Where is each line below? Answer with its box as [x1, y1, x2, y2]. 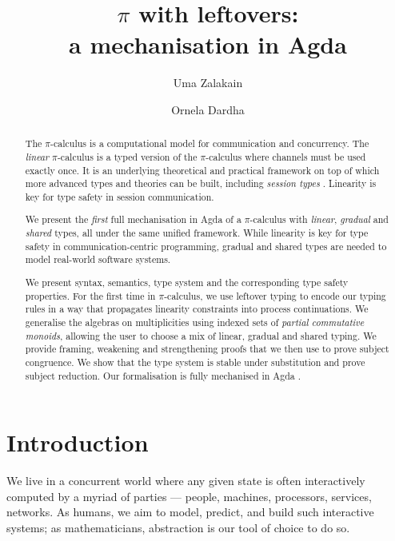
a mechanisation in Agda [69, 28, 347, 61]
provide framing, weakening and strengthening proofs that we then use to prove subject [25, 342, 389, 356]
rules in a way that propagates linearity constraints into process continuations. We [25, 302, 369, 316]
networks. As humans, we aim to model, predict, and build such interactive [6, 503, 374, 520]
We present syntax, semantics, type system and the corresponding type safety [25, 275, 349, 288]
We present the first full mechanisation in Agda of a [25, 213, 241, 226]
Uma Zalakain [173, 74, 243, 91]
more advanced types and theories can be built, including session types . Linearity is [25, 177, 377, 190]
